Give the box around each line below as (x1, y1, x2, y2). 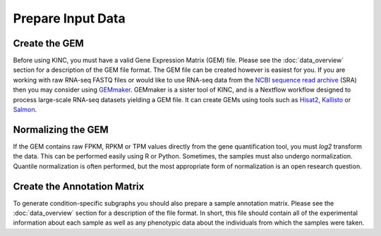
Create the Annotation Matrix (13, 180, 145, 192)
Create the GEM (13, 37, 84, 49)
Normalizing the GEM (13, 123, 109, 135)
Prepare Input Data (13, 11, 126, 26)
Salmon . (13, 106, 37, 114)
